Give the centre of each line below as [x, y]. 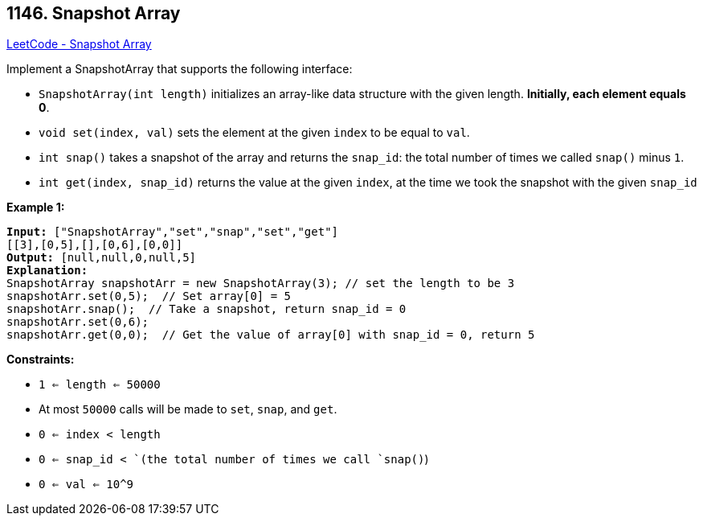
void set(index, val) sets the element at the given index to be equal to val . [254, 133]
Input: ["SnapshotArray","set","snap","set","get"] [173, 232]
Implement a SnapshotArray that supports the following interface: [180, 69]
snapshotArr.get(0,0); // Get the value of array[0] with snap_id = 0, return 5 [271, 335]
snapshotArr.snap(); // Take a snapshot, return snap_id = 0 [206, 309]
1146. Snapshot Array [94, 13]
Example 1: [36, 208]
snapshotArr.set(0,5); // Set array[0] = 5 [149, 296]
